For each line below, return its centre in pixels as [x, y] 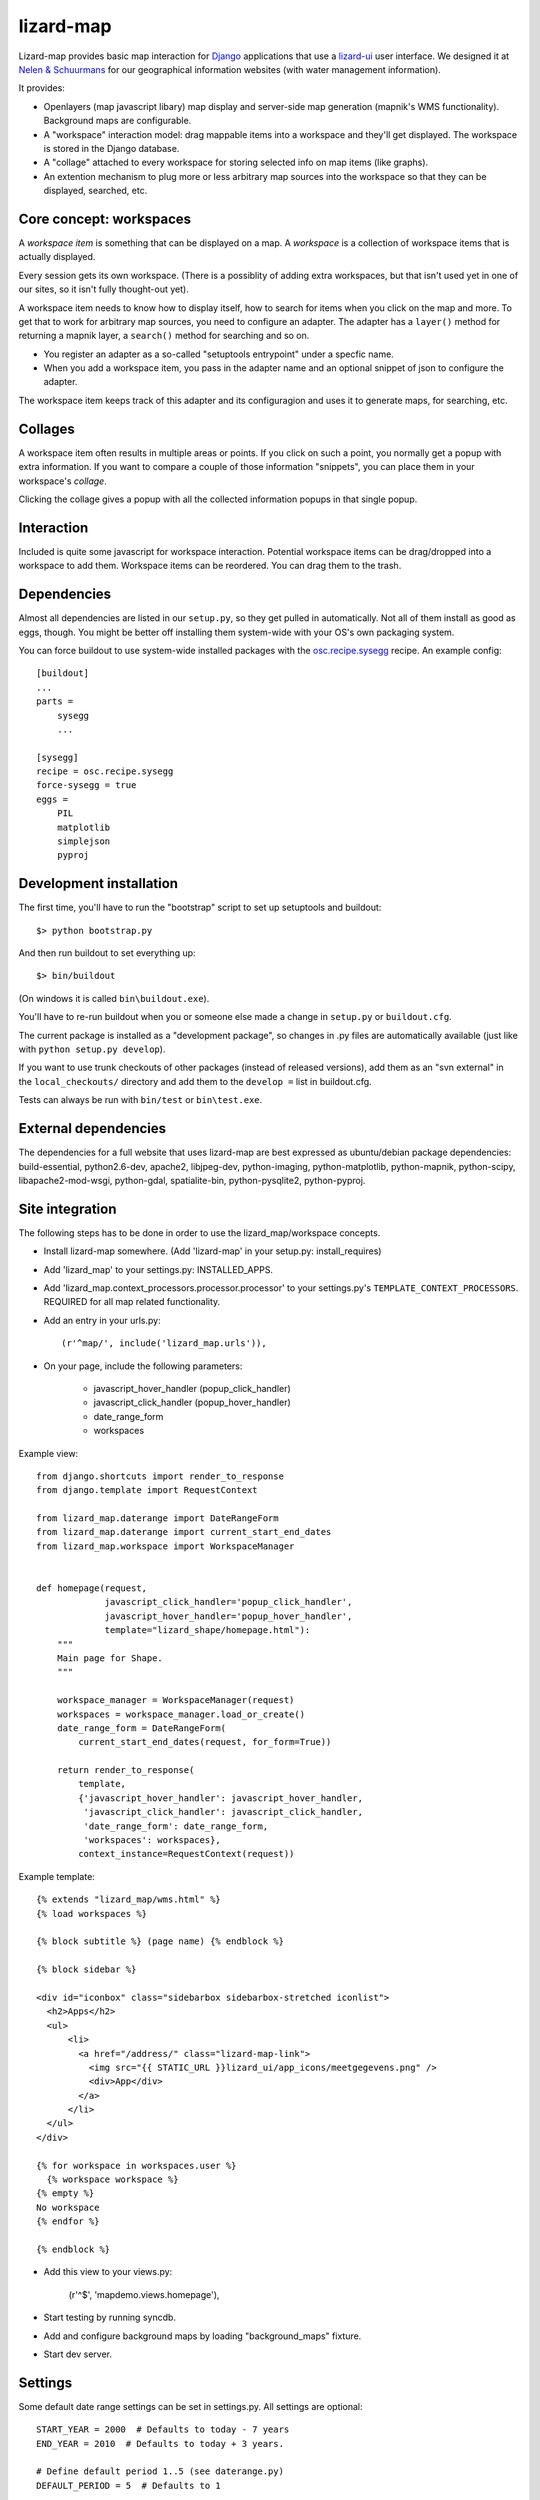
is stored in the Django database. [111, 148]
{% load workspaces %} [92, 1913]
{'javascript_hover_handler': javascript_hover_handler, [221, 1798]
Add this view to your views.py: [108, 2272]
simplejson [83, 841]
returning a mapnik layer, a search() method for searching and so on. [164, 336]
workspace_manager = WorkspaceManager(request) [175, 1700]
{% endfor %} [68, 2221]
